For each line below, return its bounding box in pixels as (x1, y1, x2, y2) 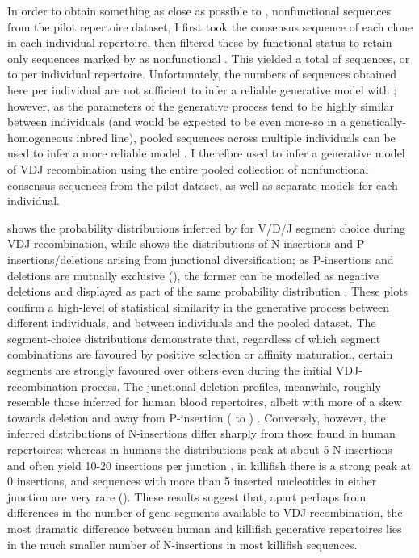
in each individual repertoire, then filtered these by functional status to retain (7, 34, 392, 51)
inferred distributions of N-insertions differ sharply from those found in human (7, 425, 396, 442)
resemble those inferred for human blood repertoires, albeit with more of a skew (7, 393, 402, 410)
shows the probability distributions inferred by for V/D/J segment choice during (7, 219, 405, 236)
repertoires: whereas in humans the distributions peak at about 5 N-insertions (7, 441, 392, 458)
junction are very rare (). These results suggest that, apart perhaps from (7, 488, 367, 505)
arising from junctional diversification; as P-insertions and (107, 250, 394, 267)
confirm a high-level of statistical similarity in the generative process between (7, 298, 390, 315)
